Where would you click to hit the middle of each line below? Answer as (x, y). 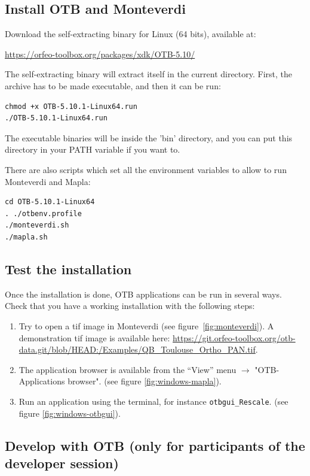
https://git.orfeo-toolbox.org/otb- (234, 337)
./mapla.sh (26, 237)
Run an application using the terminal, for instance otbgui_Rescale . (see (154, 401)
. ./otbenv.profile (43, 213)
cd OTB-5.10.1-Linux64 (50, 202)
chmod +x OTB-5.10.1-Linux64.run (71, 106)
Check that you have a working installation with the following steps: (130, 306)
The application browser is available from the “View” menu (128, 369)
